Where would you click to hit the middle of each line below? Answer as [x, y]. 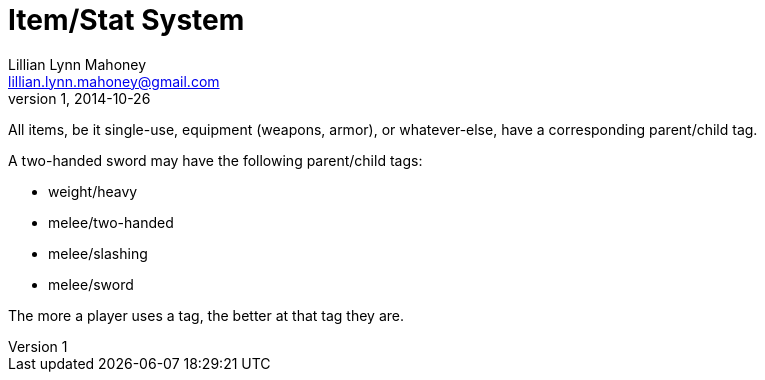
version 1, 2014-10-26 [79, 98]
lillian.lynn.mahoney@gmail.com [114, 81]
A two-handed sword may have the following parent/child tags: [215, 160]
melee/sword [91, 284]
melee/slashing [98, 253]
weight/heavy [93, 191]
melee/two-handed [111, 222]
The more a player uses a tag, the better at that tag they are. [206, 315]
